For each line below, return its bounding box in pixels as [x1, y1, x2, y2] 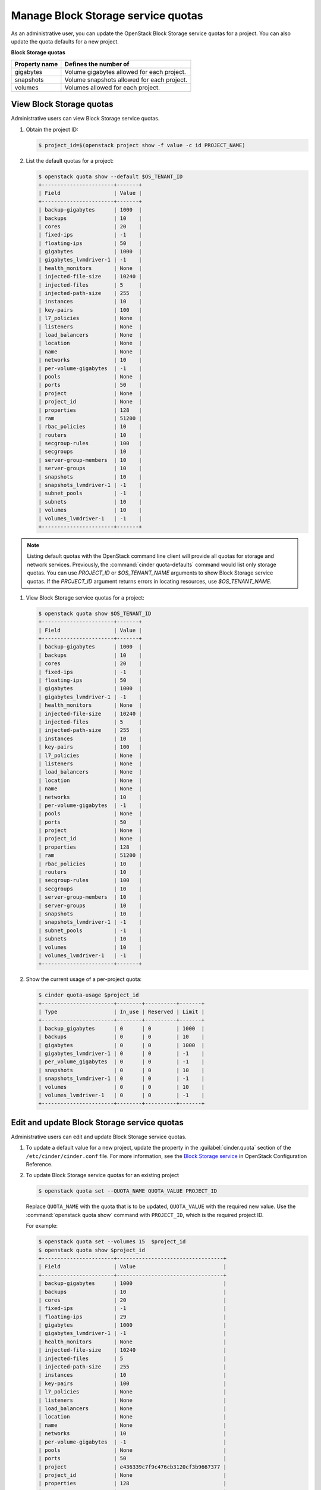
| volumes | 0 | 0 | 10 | [38, 1084, 205, 1090]
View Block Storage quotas [11, 99, 114, 110]
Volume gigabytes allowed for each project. [64, 67, 187, 76]
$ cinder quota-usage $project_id [38, 992, 139, 998]
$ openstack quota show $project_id [38, 1246, 146, 1253]
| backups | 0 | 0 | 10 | [38, 1033, 205, 1040]
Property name [14, 60, 58, 68]
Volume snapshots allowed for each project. [64, 75, 188, 83]
